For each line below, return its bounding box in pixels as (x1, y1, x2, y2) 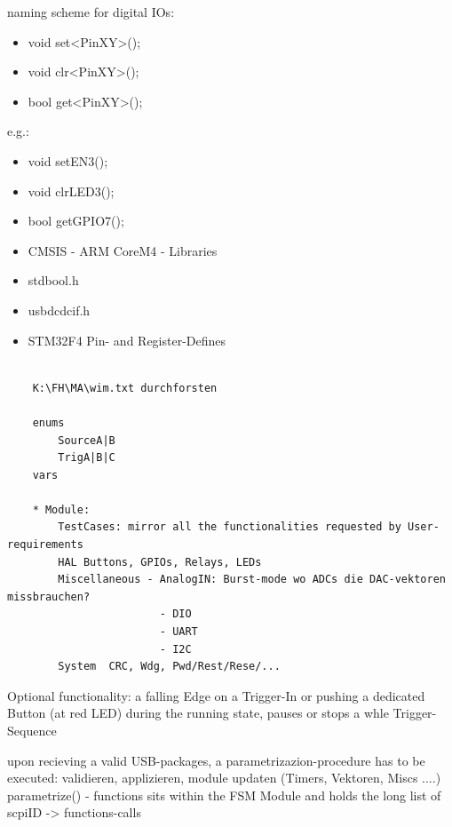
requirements (7, 538, 83, 552)
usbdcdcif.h (28, 300, 91, 319)
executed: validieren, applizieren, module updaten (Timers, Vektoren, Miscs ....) (7, 768, 441, 787)
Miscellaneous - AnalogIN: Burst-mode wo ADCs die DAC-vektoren (58, 573, 446, 586)
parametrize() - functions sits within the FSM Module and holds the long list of (7, 785, 441, 804)
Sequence (7, 721, 57, 739)
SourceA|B (58, 433, 115, 447)
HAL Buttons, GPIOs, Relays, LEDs (58, 555, 262, 569)
